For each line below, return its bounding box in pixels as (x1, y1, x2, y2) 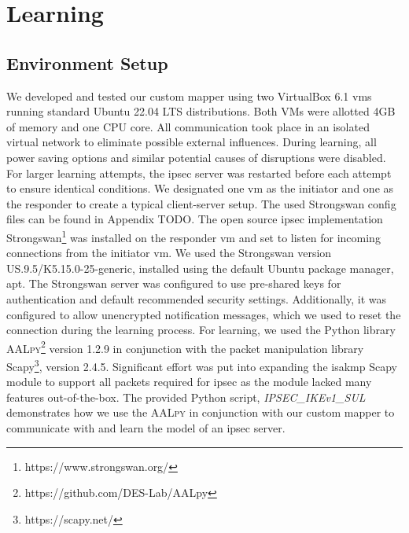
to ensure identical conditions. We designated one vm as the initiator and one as (6, 180, 394, 197)
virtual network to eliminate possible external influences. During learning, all (6, 134, 377, 150)
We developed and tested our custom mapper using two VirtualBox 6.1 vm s (6, 87, 372, 104)
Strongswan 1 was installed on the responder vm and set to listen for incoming (6, 226, 381, 245)
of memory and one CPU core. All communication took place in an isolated (6, 118, 370, 134)
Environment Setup (6, 50, 168, 75)
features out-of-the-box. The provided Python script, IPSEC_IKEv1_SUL (6, 388, 366, 405)
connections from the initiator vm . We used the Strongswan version (6, 244, 332, 261)
